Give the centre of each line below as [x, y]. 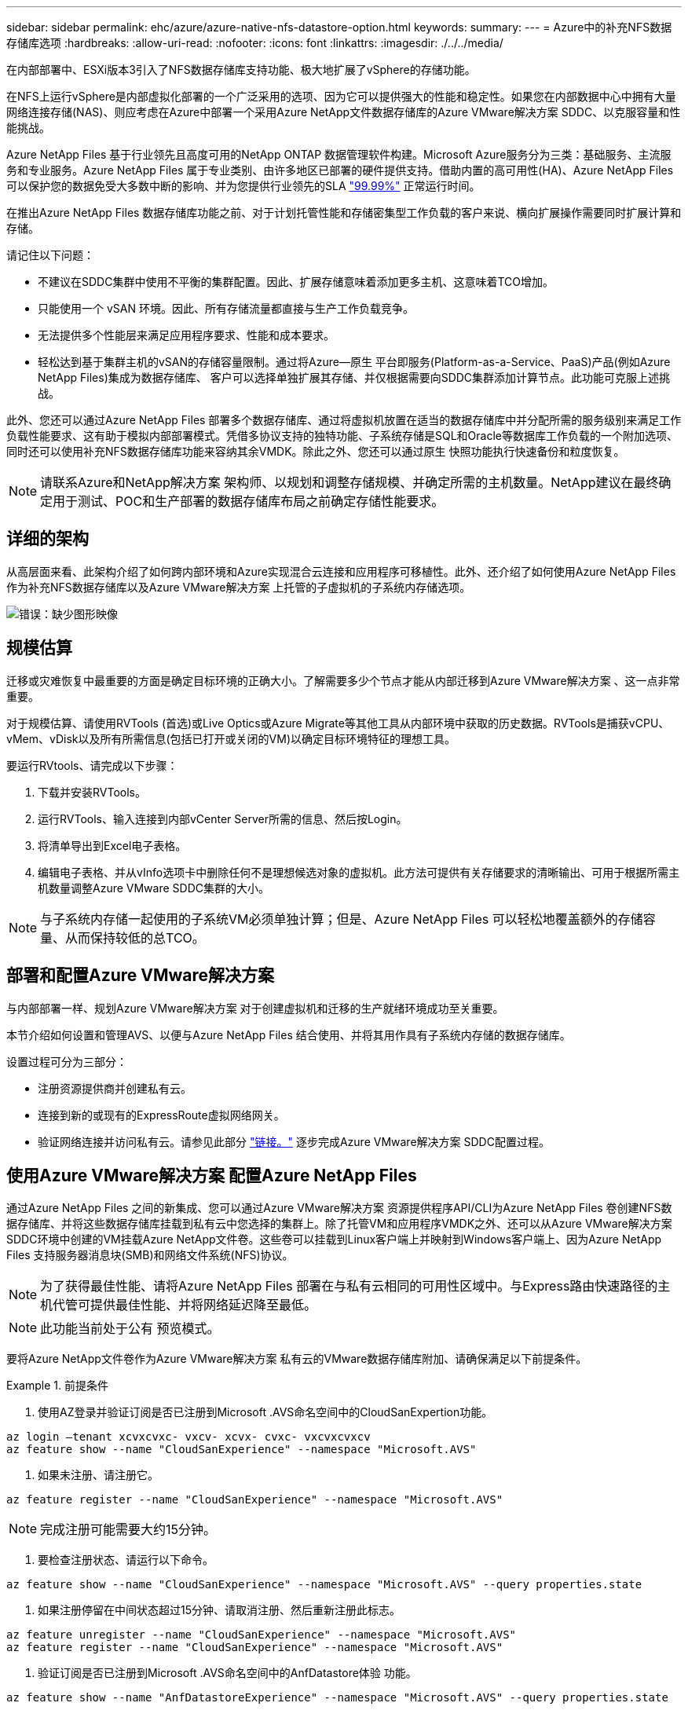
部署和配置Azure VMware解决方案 [141, 976]
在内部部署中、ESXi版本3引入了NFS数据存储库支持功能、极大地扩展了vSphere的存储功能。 [241, 70]
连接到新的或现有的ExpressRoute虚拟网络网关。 [161, 1115]
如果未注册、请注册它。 [98, 1475]
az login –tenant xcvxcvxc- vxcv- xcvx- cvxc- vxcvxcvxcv [188, 1437]
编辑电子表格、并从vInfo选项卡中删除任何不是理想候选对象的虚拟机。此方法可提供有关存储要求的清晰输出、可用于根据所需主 [359, 872]
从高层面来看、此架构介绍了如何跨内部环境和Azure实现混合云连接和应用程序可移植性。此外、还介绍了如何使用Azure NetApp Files [341, 571]
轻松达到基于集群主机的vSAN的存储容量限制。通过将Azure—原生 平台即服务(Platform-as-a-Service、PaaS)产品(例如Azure [354, 362]
